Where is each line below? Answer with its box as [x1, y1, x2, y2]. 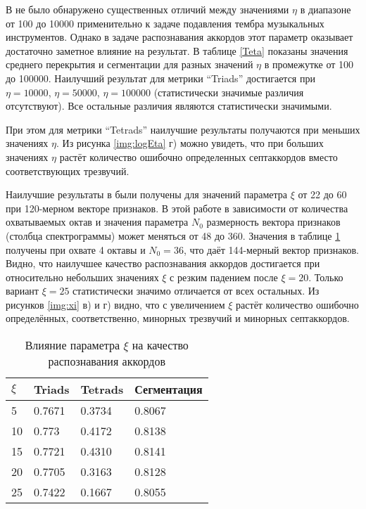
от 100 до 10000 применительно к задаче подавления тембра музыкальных [6, 15, 324, 30]
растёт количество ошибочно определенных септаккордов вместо [59, 149, 338, 164]
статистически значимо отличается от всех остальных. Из [72, 283, 320, 298]
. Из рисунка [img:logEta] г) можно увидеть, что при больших [56, 136, 324, 150]
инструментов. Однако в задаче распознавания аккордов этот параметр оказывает [6, 30, 353, 44]
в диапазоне [300, 2, 351, 16]
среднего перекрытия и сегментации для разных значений [6, 57, 253, 72]
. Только [308, 269, 343, 284]
